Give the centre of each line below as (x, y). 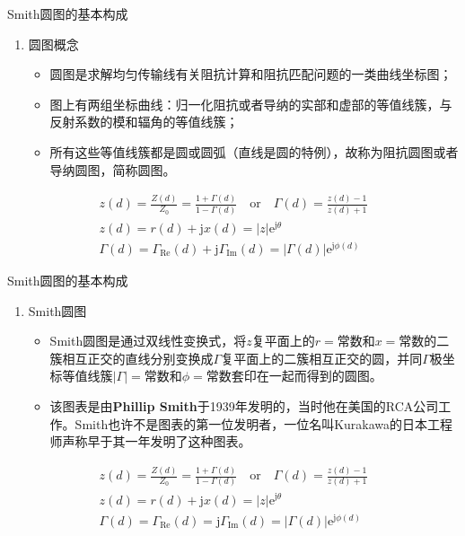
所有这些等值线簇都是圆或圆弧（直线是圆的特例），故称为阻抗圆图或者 (254, 151)
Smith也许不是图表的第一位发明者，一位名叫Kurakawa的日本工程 (264, 423)
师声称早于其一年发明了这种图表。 (150, 441)
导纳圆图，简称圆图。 (113, 169)
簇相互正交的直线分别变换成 (132, 358)
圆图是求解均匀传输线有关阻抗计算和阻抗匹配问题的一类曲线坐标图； (251, 74)
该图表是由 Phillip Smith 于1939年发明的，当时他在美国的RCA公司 (244, 406)
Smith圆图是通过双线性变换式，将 (148, 341)
